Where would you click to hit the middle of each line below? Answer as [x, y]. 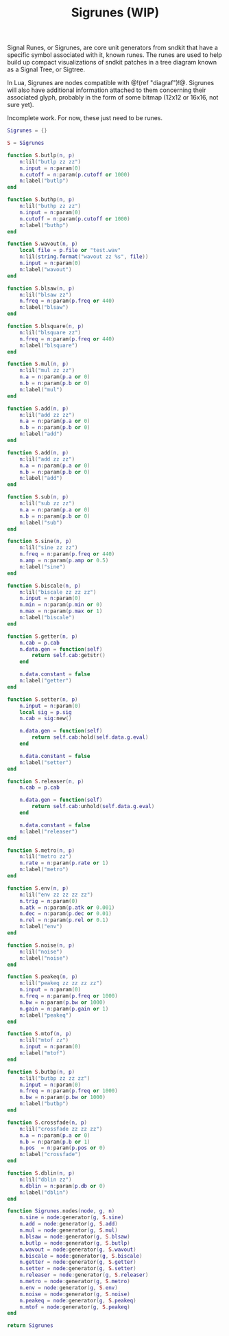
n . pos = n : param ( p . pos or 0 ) [63, 1148]
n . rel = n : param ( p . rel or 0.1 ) [64, 920]
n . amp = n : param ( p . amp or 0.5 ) [64, 561]
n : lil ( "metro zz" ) [46, 857]
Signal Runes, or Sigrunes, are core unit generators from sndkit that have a [112, 48]
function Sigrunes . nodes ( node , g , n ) [61, 1211]
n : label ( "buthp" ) [44, 225]
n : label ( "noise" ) [44, 958]
